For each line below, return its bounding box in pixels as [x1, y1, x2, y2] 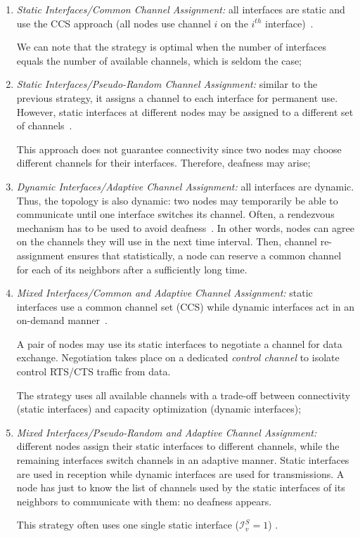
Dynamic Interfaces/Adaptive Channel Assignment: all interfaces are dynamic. [16, 179, 354, 193]
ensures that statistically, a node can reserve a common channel [67, 247, 342, 262]
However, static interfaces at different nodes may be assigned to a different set [16, 104, 354, 119]
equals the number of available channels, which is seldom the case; [16, 53, 302, 67]
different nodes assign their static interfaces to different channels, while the [16, 439, 340, 453]
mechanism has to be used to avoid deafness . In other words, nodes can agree [16, 220, 354, 235]
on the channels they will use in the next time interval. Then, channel [16, 234, 317, 249]
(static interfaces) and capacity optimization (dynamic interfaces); [16, 401, 302, 416]
